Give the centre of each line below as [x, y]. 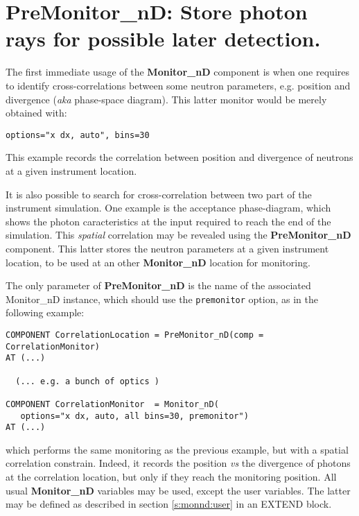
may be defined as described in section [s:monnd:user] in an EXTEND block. [169, 504]
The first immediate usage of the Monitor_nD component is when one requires [177, 72]
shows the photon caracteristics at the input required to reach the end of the [168, 221]
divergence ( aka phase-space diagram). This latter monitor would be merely [166, 99]
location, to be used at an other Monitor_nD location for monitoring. [158, 262]
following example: [45, 312]
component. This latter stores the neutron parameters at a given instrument [167, 248]
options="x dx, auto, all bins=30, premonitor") [134, 416]
